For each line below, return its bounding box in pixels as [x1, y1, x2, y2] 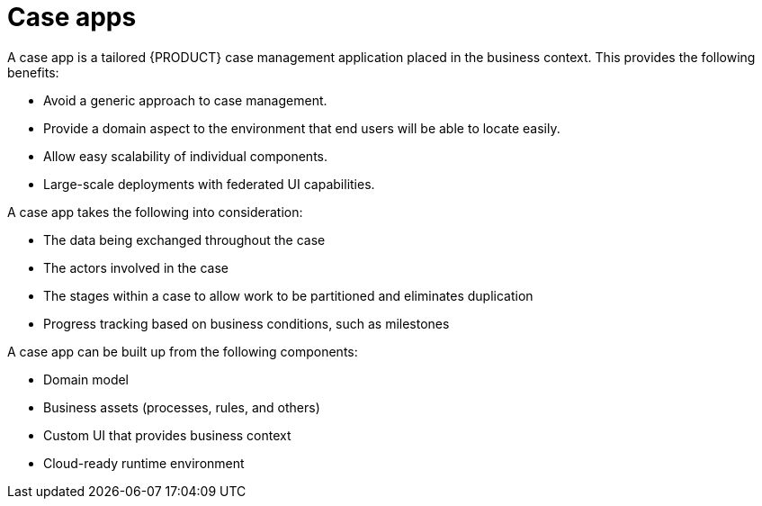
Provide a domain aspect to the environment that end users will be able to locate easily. [43, 120, 560, 136]
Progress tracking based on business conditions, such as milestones [43, 315, 450, 331]
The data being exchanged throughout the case [43, 231, 326, 248]
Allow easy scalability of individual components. [43, 148, 328, 164]
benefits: [7, 64, 59, 80]
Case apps [7, 2, 137, 32]
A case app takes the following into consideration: [7, 203, 303, 220]
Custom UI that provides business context [43, 427, 291, 443]
